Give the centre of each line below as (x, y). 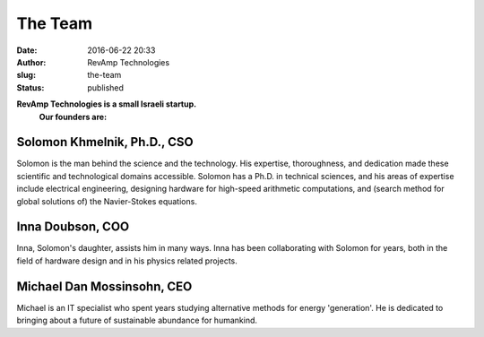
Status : (30, 87)
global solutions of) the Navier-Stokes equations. (107, 201)
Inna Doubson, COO (73, 227)
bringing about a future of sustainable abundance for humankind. (137, 320)
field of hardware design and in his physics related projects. (127, 261)
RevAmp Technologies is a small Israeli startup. (107, 104)
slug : (26, 75)
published (106, 87)
